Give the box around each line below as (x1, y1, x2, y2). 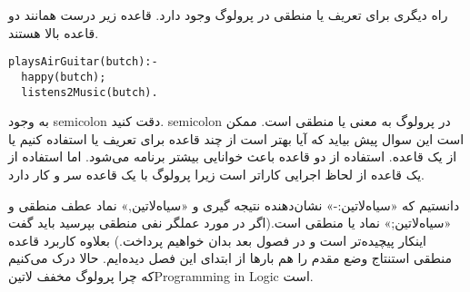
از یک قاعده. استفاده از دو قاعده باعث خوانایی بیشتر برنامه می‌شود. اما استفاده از (8, 147, 457, 166)
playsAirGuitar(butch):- (8, 55, 158, 69)
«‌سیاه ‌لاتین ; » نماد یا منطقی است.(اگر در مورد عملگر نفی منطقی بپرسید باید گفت (8, 213, 452, 232)
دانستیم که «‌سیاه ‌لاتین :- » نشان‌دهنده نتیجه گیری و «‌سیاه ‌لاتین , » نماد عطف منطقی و (8, 195, 460, 214)
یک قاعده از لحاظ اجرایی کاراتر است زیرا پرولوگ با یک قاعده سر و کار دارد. (8, 164, 425, 183)
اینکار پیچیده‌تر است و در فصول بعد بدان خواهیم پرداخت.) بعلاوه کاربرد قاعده (8, 230, 427, 249)
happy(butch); (21, 70, 106, 83)
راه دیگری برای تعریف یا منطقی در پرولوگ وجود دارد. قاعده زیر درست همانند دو (8, 5, 448, 24)
